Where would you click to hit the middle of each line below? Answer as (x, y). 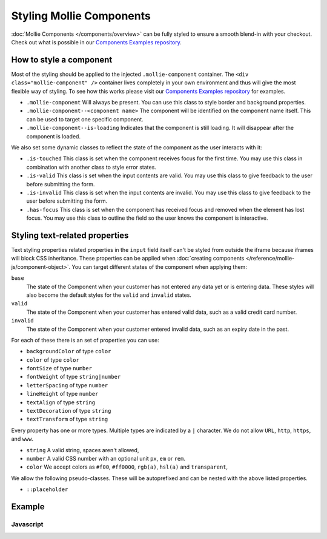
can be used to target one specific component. (85, 119)
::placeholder (47, 490)
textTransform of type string (67, 419)
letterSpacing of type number (67, 385)
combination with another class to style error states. (91, 167)
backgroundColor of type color (69, 351)
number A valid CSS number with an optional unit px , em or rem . (106, 458)
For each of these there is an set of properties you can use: (85, 340)
